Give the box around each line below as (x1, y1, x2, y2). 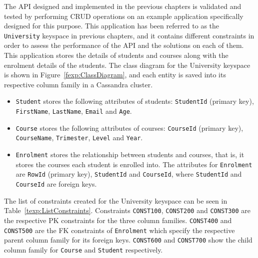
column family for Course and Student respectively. (4, 244, 163, 255)
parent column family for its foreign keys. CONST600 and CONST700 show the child (4, 235, 252, 245)
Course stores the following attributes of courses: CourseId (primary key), (15, 122, 243, 133)
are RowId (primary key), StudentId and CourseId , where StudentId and (15, 169, 242, 179)
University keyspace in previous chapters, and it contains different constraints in (4, 30, 254, 40)
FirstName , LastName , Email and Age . (15, 106, 132, 116)
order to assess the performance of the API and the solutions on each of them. (4, 40, 244, 50)
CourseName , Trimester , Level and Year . (15, 132, 143, 143)
